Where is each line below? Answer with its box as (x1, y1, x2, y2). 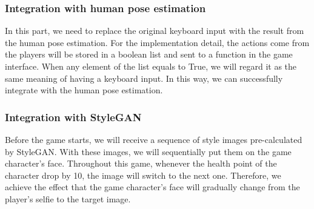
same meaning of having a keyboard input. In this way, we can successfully (5, 71, 283, 84)
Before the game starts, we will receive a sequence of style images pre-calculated (5, 133, 302, 145)
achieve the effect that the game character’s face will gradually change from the (5, 181, 300, 193)
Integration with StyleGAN (5, 109, 142, 124)
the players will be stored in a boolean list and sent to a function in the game (5, 48, 293, 61)
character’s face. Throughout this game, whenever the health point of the (5, 157, 277, 170)
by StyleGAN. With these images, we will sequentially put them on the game (5, 145, 292, 158)
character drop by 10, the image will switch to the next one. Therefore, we (5, 168, 281, 181)
